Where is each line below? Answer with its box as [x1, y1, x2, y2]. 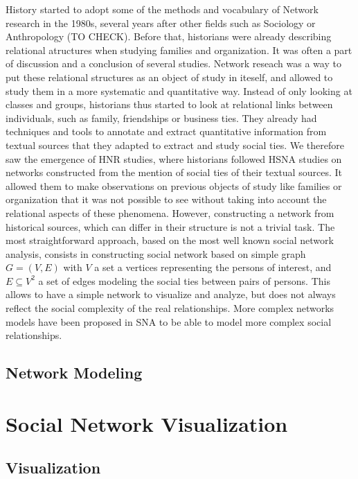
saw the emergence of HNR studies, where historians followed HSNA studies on [6, 151, 342, 166]
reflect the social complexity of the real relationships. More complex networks [6, 301, 334, 315]
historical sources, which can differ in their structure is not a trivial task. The [6, 219, 335, 234]
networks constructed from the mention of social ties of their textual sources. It [6, 165, 342, 180]
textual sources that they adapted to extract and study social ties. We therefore [6, 137, 344, 152]
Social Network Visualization [6, 409, 288, 437]
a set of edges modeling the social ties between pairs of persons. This [38, 273, 330, 288]
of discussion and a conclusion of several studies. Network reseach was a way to [6, 56, 341, 71]
